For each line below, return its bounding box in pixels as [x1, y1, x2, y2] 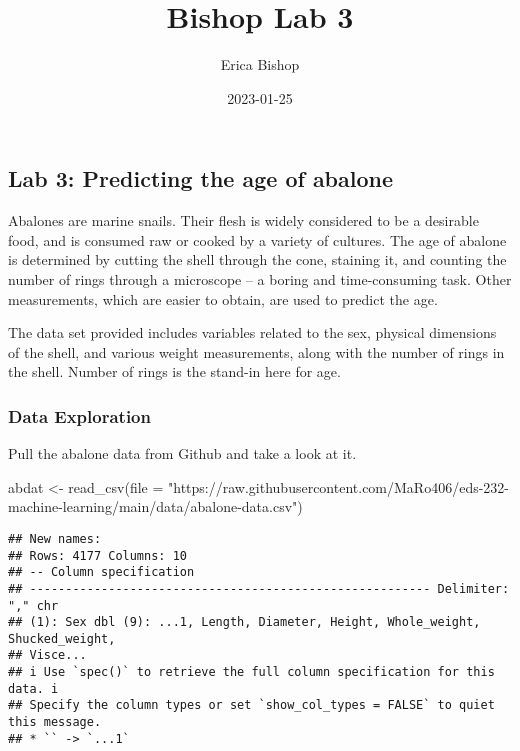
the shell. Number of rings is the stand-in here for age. [8, 361, 341, 382]
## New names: [8, 531, 102, 546]
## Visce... [8, 648, 87, 663]
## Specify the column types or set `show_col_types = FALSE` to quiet [8, 698, 495, 713]
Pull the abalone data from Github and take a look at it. [8, 443, 357, 464]
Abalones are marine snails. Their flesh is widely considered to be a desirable [8, 210, 479, 231]
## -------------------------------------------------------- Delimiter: [8, 581, 510, 596]
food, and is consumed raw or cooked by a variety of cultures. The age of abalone [8, 229, 507, 250]
